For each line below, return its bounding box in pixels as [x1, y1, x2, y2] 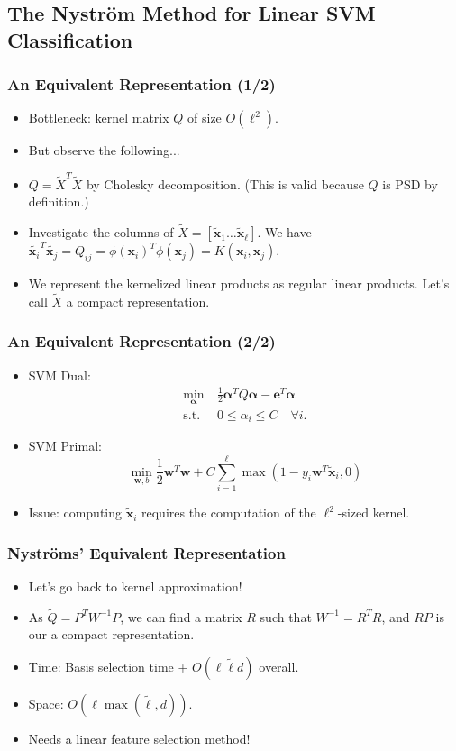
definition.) [28, 192, 89, 211]
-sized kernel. [337, 503, 410, 522]
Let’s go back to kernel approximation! [28, 576, 242, 595]
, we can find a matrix [120, 607, 242, 626]
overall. [259, 656, 299, 675]
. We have [257, 223, 312, 242]
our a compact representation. [28, 625, 195, 644]
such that [260, 607, 312, 626]
